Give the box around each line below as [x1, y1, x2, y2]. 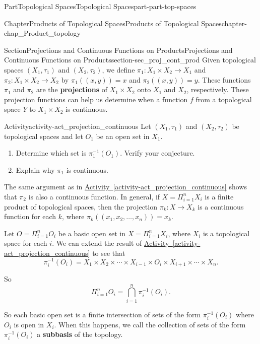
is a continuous [198, 201, 244, 212]
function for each [4, 211, 56, 222]
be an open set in [96, 130, 150, 141]
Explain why [16, 164, 55, 175]
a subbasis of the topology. [37, 329, 123, 339]
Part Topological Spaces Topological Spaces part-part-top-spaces [4, 1, 197, 11]
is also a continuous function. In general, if [28, 191, 160, 201]
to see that [92, 247, 125, 258]
